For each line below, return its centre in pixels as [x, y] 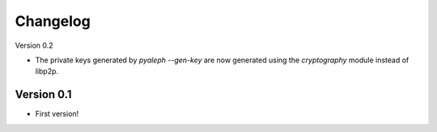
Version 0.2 [34, 45]
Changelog [53, 21]
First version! [57, 114]
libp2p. [47, 71]
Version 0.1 [43, 94]
